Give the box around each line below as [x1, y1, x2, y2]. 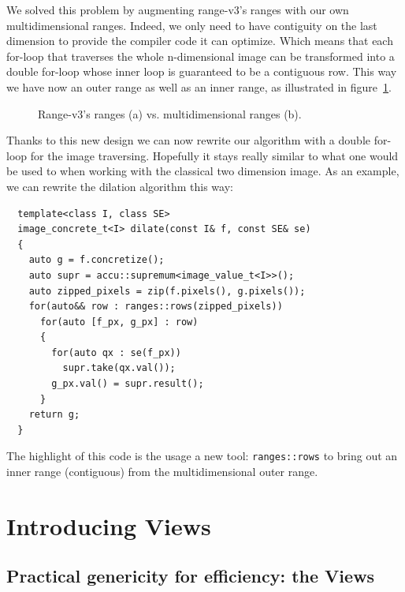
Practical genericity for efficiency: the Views [6, 564, 375, 588]
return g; [28, 409, 80, 421]
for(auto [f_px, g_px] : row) [39, 316, 199, 328]
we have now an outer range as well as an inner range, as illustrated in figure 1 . [6, 78, 392, 95]
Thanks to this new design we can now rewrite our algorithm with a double [6, 132, 370, 148]
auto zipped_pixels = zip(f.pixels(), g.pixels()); [28, 285, 306, 297]
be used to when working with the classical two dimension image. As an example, [6, 163, 399, 179]
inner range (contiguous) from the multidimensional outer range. [6, 463, 318, 480]
